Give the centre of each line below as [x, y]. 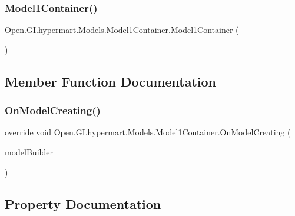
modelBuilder [29, 152]
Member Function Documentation [111, 81]
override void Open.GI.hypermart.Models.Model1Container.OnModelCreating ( [148, 132]
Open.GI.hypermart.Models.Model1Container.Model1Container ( [122, 30]
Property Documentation [83, 203]
